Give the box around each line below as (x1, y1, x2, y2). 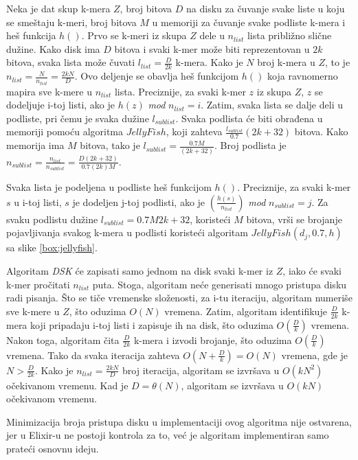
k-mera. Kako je (175, 55, 243, 69)
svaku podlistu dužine (6, 211, 98, 226)
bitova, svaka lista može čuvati (6, 55, 135, 69)
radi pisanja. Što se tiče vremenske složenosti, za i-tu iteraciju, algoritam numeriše (6, 290, 353, 305)
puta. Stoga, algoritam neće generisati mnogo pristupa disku (92, 277, 347, 291)
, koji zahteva (166, 124, 223, 139)
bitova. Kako (294, 124, 348, 139)
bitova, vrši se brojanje (246, 211, 342, 226)
